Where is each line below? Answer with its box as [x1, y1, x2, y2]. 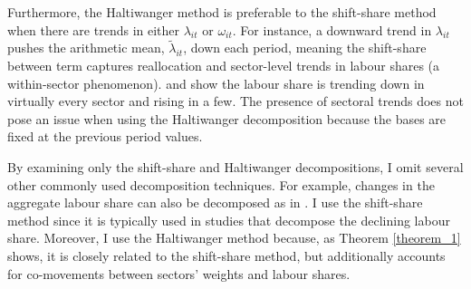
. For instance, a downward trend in [232, 20, 432, 39]
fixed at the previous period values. [7, 127, 203, 146]
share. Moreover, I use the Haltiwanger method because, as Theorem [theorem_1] [7, 228, 461, 247]
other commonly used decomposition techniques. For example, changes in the [7, 175, 435, 194]
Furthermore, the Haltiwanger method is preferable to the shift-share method [7, 3, 437, 21]
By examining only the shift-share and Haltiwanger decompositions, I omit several [7, 157, 464, 176]
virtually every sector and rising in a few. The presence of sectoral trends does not [7, 92, 464, 111]
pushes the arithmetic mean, [7, 38, 165, 57]
